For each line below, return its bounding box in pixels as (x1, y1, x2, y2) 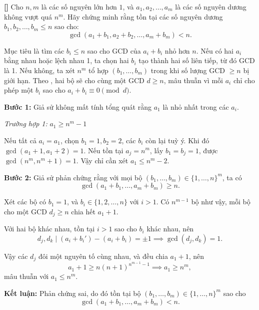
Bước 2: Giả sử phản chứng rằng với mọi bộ (4, 172, 142, 182)
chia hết (71, 206, 95, 216)
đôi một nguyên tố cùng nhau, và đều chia (38, 250, 168, 261)
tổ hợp (88, 65, 108, 75)
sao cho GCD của (87, 45, 141, 56)
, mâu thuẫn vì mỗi (163, 75, 223, 85)
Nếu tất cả (4, 135, 36, 145)
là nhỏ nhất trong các (162, 101, 229, 112)
